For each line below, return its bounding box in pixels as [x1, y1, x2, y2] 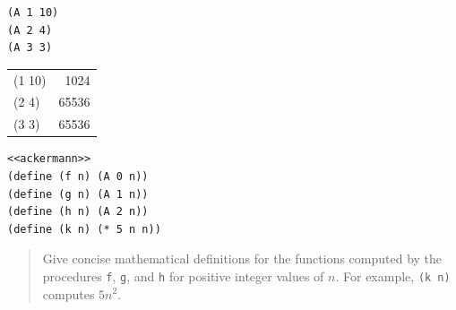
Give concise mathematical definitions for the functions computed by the [42, 249, 443, 268]
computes [42, 284, 95, 303]
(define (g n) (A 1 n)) [7, 187, 149, 201]
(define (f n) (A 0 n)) [7, 169, 149, 183]
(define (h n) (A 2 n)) [7, 205, 149, 219]
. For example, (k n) [335, 266, 451, 285]
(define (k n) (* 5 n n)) [7, 222, 161, 236]
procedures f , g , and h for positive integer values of [42, 266, 324, 285]
